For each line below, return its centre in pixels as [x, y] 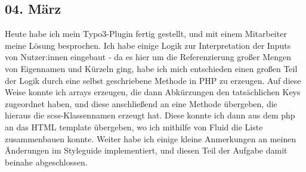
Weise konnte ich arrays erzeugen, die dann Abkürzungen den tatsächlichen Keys [153, 92]
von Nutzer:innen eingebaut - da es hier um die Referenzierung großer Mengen [148, 57]
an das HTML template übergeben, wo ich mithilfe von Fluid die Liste [134, 126]
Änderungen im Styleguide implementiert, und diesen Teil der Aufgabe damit [146, 150]
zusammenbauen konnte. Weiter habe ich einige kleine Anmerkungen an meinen [151, 138]
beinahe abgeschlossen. [46, 162]
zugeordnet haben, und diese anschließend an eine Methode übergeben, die [141, 103]
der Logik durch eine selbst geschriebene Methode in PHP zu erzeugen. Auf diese [153, 80]
